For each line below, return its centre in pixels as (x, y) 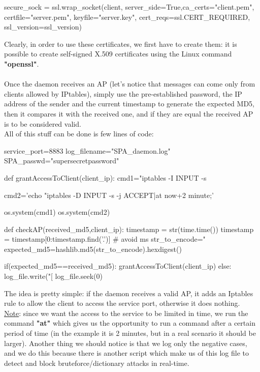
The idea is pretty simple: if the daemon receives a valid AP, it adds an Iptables (129, 293)
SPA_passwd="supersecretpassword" (62, 161)
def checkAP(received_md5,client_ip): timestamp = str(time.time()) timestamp (129, 229)
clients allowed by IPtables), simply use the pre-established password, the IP (123, 93)
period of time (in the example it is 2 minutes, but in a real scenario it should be (130, 333)
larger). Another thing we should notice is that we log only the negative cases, (126, 343)
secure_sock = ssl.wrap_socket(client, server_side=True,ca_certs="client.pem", (129, 7)
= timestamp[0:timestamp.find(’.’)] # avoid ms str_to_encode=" (105, 239)
